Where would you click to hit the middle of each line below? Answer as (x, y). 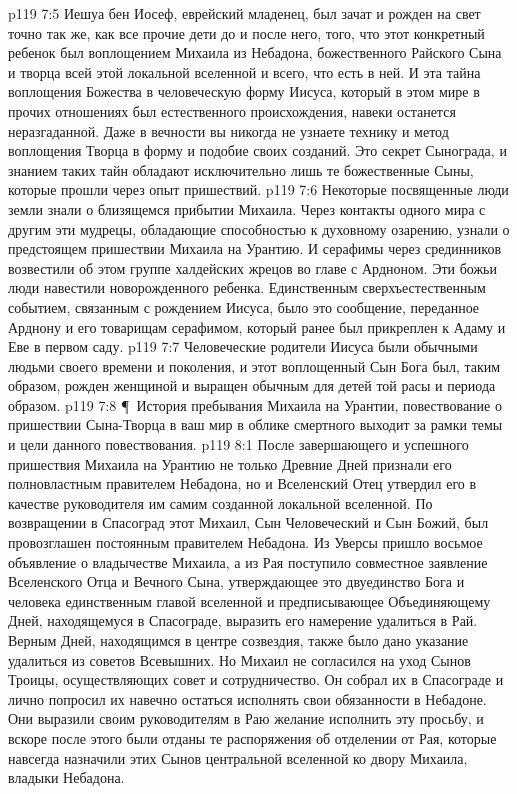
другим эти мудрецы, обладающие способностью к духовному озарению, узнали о (259, 228)
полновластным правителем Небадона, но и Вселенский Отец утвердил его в (242, 483)
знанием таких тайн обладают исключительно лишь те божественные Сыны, (241, 169)
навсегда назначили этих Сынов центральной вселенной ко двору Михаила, (238, 757)
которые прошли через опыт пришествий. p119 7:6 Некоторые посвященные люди (258, 189)
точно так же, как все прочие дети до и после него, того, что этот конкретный (246, 32)
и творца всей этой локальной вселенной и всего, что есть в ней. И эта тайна (244, 71)
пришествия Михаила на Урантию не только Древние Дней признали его (230, 463)
